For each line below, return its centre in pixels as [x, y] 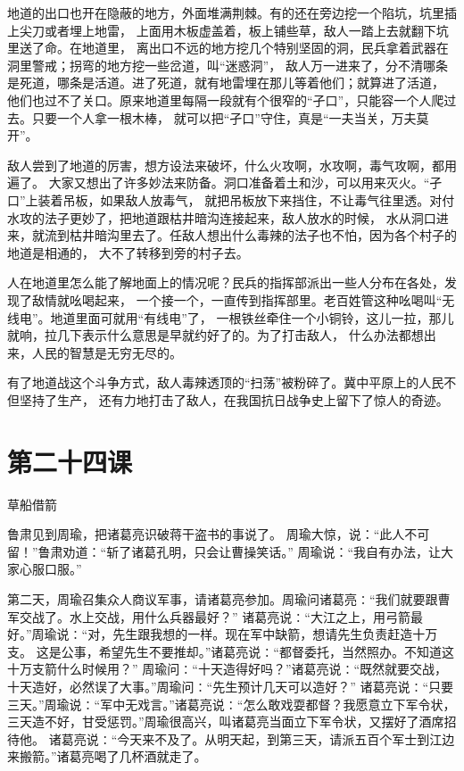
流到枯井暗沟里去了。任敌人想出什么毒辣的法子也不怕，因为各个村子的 [250, 235]
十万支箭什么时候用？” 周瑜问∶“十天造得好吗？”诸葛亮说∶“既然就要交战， [228, 669]
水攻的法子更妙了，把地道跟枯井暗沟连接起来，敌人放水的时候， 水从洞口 [222, 217]
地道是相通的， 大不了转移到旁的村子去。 [128, 252]
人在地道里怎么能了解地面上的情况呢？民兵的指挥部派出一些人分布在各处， [226, 282]
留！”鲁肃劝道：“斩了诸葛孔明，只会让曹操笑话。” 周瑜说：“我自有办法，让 [224, 551]
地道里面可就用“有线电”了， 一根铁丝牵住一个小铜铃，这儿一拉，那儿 [252, 317]
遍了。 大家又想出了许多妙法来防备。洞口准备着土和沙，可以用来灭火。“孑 [225, 182]
